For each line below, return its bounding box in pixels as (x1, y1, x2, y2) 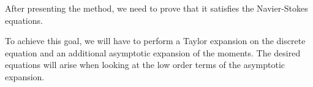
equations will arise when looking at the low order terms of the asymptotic (5, 58, 285, 71)
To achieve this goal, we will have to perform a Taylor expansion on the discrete (5, 34, 306, 47)
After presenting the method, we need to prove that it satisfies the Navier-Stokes (5, 2, 308, 14)
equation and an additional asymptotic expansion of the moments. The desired (5, 46, 301, 59)
